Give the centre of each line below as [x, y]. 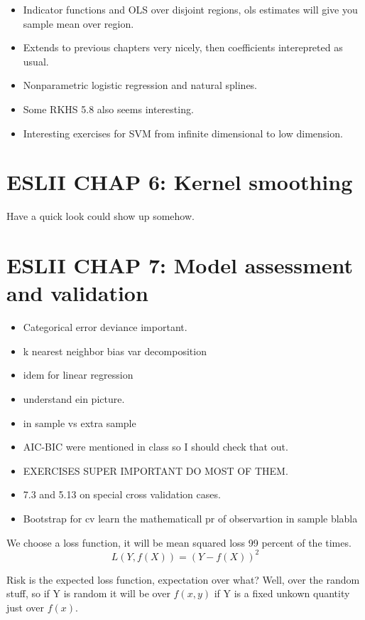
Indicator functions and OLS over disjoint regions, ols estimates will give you [190, 9]
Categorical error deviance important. [105, 327]
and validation [77, 293]
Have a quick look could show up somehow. [100, 216]
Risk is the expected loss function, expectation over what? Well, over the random [183, 579]
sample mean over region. [78, 23]
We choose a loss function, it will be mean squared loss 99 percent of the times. [179, 542]
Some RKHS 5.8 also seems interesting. [108, 109]
